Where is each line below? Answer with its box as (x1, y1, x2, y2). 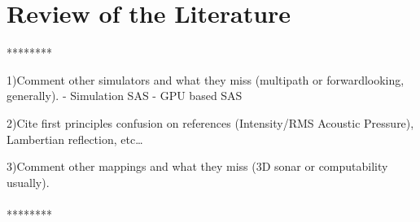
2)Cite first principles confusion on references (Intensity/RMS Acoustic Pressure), (7, 114, 414, 131)
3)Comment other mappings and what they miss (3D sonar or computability (7, 158, 388, 175)
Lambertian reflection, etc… (7, 130, 143, 147)
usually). (7, 173, 50, 190)
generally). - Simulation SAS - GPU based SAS (7, 87, 243, 104)
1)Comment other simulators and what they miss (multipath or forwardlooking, (7, 71, 405, 88)
